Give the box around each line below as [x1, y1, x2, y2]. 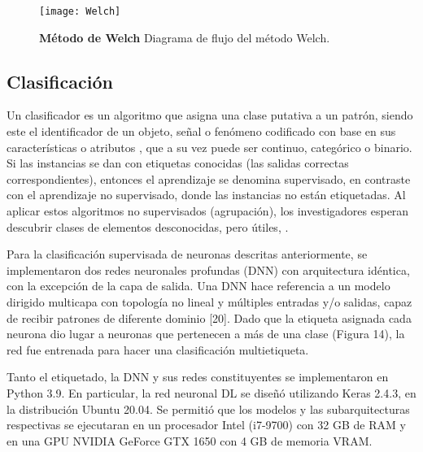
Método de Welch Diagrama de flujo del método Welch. [39, 28, 330, 46]
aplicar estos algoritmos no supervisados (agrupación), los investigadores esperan [7, 202, 409, 219]
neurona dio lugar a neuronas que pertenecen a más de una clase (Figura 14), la [7, 325, 405, 342]
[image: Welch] [39, 6, 121, 17]
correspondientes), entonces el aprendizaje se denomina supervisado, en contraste [7, 170, 411, 187]
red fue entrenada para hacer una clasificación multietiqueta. [7, 341, 309, 358]
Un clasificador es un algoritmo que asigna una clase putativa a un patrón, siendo [7, 106, 413, 124]
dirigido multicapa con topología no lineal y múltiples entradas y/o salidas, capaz [7, 293, 412, 310]
